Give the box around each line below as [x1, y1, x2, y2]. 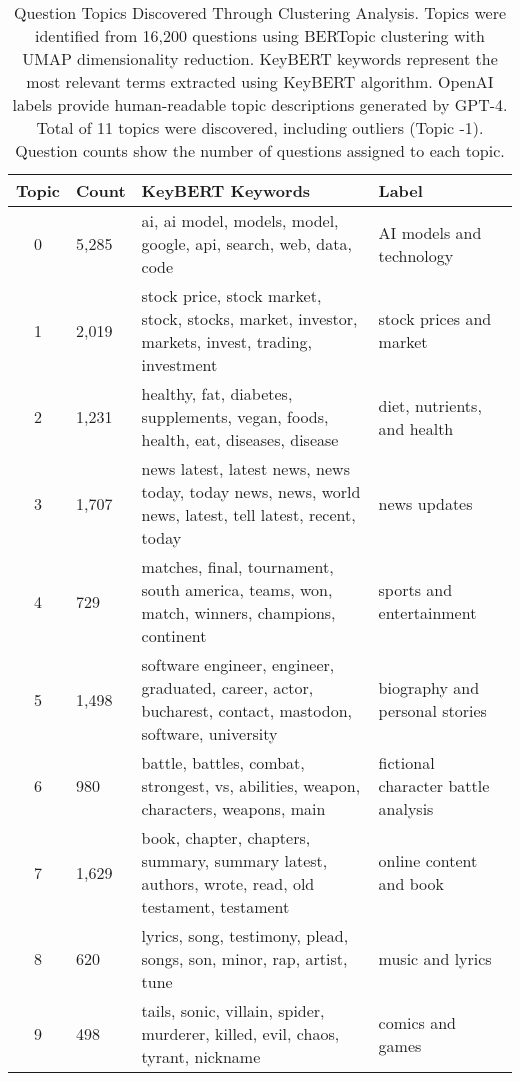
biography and [378, 676, 480, 699]
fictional [378, 751, 435, 774]
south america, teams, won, [141, 578, 333, 601]
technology [378, 243, 454, 267]
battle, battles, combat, [141, 751, 305, 774]
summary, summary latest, [141, 849, 328, 872]
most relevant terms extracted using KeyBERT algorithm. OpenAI [26, 70, 494, 93]
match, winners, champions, [141, 601, 336, 624]
